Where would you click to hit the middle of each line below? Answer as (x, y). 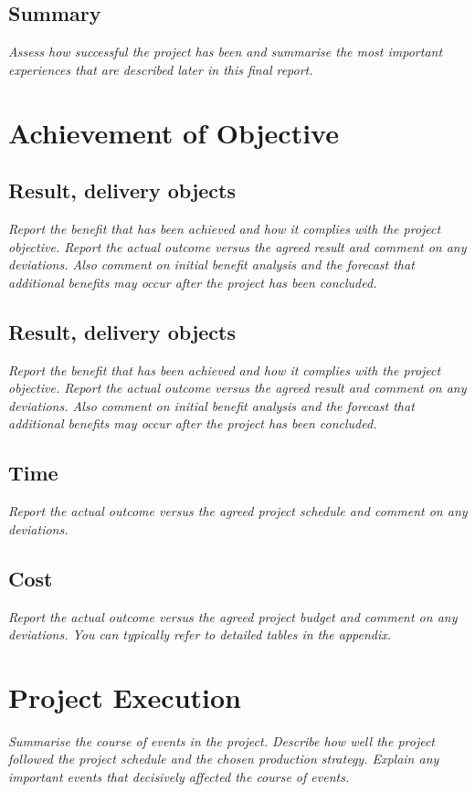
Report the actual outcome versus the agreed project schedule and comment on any (238, 511)
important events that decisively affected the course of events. (179, 777)
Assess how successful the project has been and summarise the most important (226, 52)
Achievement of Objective (174, 132)
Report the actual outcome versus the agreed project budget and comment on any (233, 616)
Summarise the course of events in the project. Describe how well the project (222, 740)
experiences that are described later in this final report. (161, 69)
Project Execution (125, 697)
